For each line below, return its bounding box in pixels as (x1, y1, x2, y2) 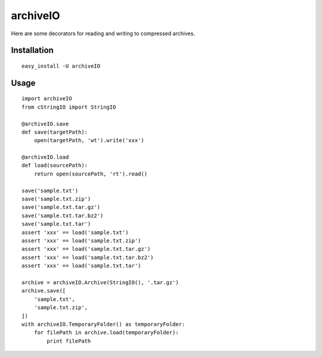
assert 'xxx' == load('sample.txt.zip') (21, 238, 141, 244)
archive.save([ (21, 287, 66, 294)
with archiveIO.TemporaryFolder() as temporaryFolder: (21, 321, 185, 328)
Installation (11, 45, 54, 56)
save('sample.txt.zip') (21, 196, 91, 202)
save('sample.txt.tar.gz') (21, 204, 101, 211)
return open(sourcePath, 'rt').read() (33, 170, 148, 177)
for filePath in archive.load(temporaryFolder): (33, 329, 179, 336)
